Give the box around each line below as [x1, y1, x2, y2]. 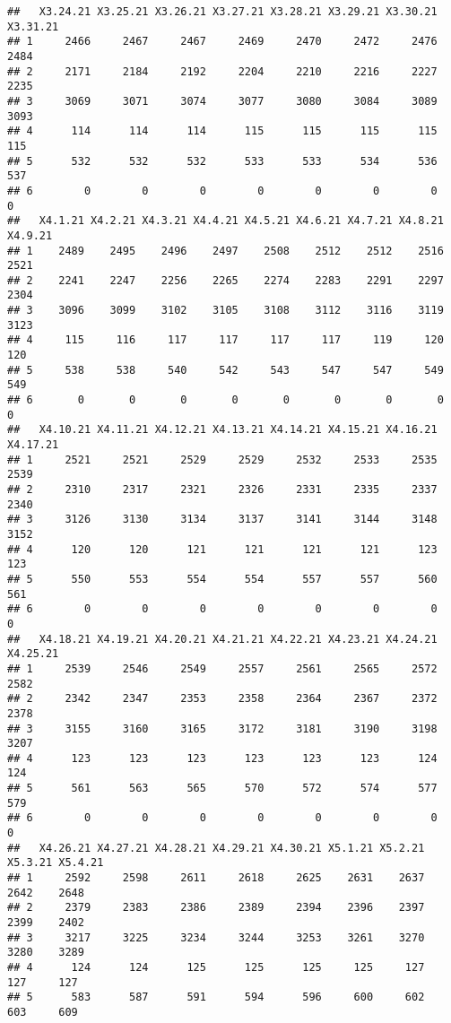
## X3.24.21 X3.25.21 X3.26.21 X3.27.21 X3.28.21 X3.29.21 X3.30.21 [7, 5, 438, 18]
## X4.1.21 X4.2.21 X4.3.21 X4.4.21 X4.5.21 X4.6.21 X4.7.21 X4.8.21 [7, 214, 444, 228]
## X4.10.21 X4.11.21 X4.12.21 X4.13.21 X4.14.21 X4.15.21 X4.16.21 [7, 423, 438, 437]
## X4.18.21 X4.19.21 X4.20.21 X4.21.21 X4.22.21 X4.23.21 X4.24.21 [7, 632, 438, 646]
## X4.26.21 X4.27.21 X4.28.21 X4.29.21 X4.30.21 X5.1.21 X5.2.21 [7, 841, 425, 854]
